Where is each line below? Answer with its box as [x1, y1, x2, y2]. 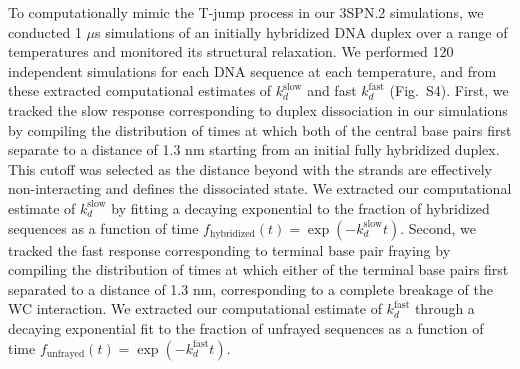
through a [414, 298, 475, 319]
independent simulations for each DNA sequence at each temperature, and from [8, 60, 497, 81]
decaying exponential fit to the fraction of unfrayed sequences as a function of [8, 317, 484, 338]
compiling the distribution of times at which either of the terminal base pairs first [8, 259, 509, 280]
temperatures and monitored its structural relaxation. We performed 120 [8, 41, 454, 62]
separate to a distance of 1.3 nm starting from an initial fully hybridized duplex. [8, 139, 500, 160]
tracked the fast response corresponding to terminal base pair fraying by [8, 239, 451, 260]
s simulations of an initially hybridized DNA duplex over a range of [95, 21, 508, 42]
